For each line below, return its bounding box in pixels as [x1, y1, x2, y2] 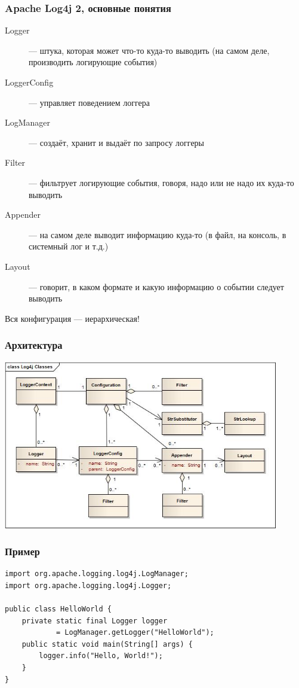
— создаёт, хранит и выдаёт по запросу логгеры [29, 136, 205, 148]
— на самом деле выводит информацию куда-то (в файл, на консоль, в [29, 228, 286, 241]
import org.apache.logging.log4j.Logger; [5, 581, 172, 590]
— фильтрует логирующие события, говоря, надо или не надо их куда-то [29, 176, 294, 188]
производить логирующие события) [29, 56, 158, 68]
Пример [5, 544, 40, 559]
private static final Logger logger [21, 616, 168, 625]
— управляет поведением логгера [29, 96, 150, 108]
